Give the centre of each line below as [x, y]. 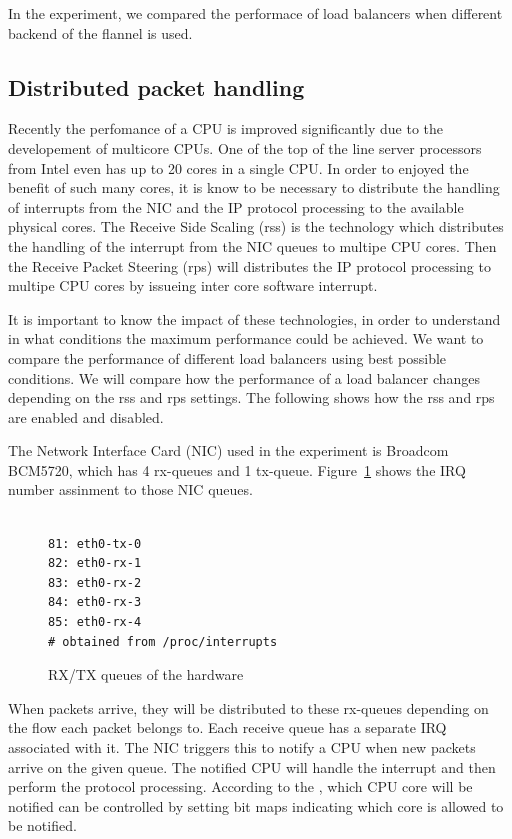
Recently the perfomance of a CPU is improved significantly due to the [225, 128]
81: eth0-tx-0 [95, 543]
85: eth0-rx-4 [95, 622]
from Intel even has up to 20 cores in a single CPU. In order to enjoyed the [238, 167]
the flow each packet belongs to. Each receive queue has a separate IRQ [227, 727]
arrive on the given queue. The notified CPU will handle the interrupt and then [252, 766]
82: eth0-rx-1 [95, 563]
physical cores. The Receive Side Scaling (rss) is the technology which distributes [256, 226]
